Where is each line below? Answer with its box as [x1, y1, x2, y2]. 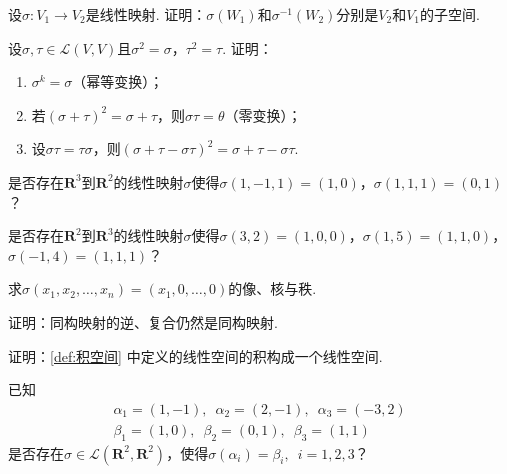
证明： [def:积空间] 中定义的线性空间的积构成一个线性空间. [8, 345, 383, 366]
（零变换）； [224, 104, 302, 125]
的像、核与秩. [228, 278, 317, 299]
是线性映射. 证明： [85, 4, 207, 24]
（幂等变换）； [72, 71, 164, 92]
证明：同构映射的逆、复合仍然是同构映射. [8, 311, 278, 332]
